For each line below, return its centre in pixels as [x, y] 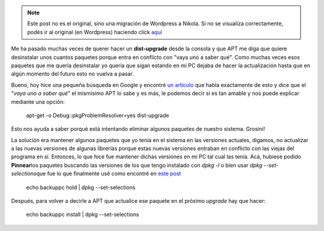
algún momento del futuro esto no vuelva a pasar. [73, 74]
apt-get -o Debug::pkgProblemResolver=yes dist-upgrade [97, 115]
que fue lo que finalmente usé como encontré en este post [109, 173]
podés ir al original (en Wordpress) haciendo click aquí [94, 32]
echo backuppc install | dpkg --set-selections [82, 214]
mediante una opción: [38, 101]
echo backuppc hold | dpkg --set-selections [81, 187]
